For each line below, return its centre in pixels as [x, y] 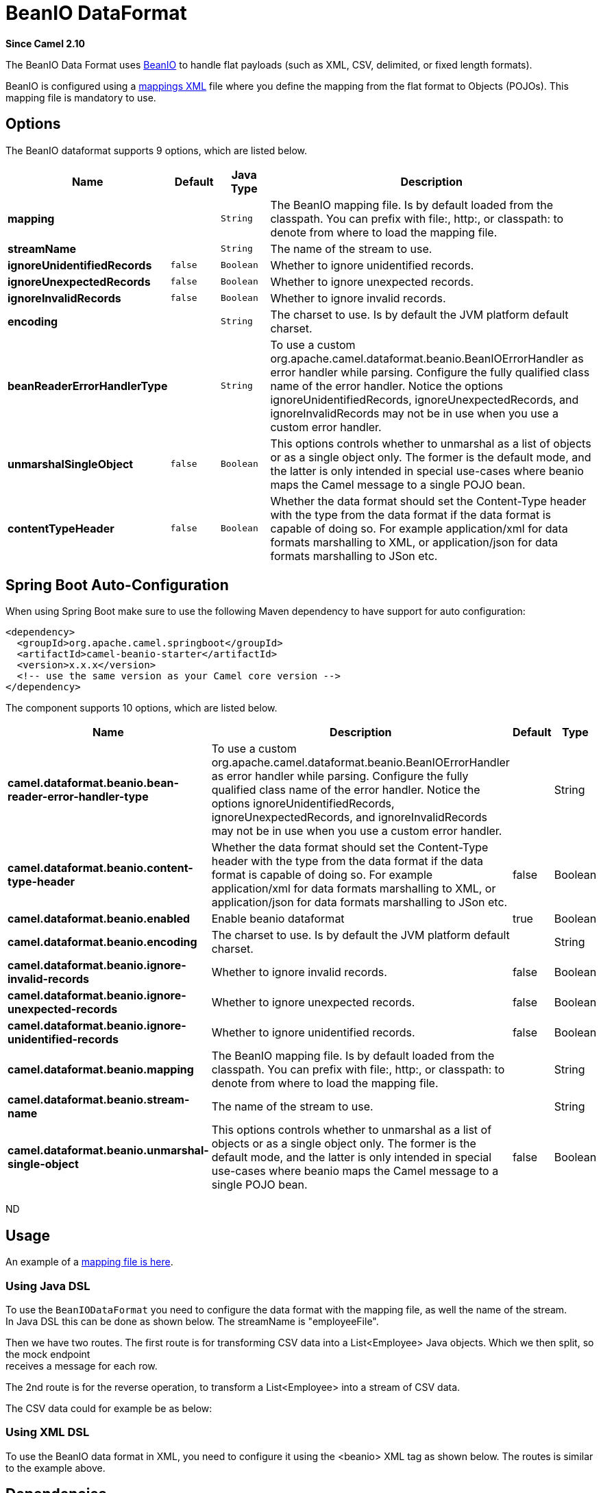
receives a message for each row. [82, 1366]
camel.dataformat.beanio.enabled [99, 919]
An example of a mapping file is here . [89, 1262]
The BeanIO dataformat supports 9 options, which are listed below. [157, 150]
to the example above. [56, 1468]
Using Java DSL [48, 1286]
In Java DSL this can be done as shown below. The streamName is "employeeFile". [192, 1322]
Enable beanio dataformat [278, 919]
